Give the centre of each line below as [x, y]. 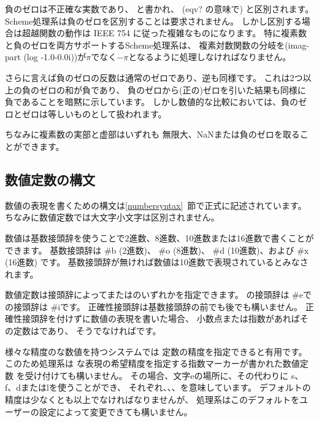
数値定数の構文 [50, 179]
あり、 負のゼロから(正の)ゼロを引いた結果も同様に [202, 89]
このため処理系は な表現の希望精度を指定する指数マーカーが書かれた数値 [152, 363]
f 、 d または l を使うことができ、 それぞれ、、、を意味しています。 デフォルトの [158, 387]
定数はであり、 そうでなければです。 [87, 331]
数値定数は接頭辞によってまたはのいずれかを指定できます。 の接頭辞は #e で [158, 295]
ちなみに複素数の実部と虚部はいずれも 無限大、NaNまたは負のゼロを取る [152, 134]
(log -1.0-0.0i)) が [55, 57]
